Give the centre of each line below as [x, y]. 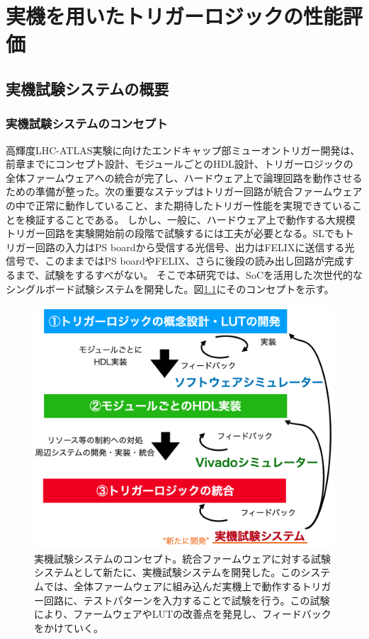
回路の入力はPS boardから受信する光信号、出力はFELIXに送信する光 [195, 247]
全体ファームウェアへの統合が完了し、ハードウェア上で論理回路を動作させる [184, 177]
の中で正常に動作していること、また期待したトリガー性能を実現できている [179, 205]
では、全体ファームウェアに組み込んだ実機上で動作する [172, 586]
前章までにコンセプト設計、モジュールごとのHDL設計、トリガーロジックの [180, 164]
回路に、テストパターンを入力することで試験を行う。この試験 [187, 600]
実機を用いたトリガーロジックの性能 [175, 16]
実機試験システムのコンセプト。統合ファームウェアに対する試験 [182, 558]
